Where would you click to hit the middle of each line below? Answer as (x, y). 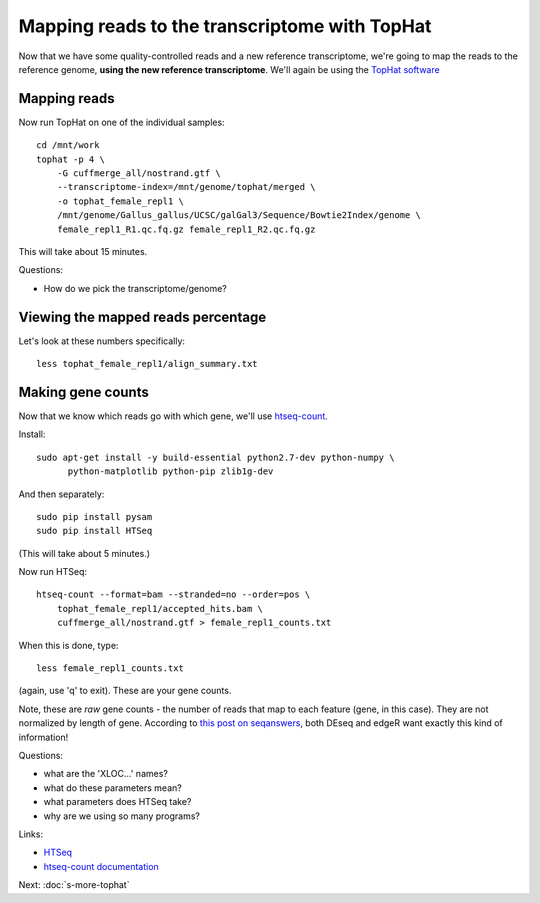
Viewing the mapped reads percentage (142, 316)
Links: (31, 834)
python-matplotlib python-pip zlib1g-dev (170, 471)
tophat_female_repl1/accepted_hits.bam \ (160, 608)
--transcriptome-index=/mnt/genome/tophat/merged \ (186, 187)
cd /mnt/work (68, 145)
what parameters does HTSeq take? (117, 802)
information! (43, 737)
